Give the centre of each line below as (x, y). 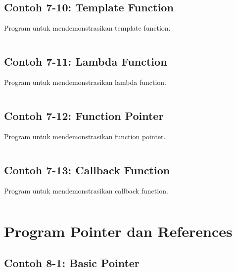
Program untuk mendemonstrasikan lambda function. (85, 82)
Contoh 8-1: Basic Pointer (72, 262)
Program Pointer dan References (118, 231)
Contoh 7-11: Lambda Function (86, 61)
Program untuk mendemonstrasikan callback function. (86, 190)
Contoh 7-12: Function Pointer (84, 115)
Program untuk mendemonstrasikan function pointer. (85, 136)
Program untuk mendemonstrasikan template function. (87, 28)
